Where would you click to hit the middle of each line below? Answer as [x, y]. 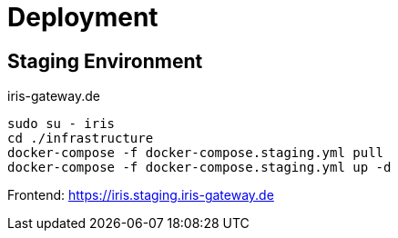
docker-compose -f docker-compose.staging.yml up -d [199, 168]
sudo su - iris [61, 124]
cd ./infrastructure [81, 139]
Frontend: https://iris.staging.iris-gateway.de [141, 195]
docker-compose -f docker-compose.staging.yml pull [196, 153]
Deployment [83, 17]
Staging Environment [105, 61]
